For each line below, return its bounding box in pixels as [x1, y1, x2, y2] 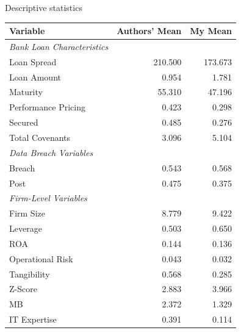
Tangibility [9, 267, 50, 280]
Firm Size [9, 207, 45, 220]
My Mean [190, 24, 232, 37]
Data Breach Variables [9, 146, 93, 159]
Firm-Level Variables [9, 192, 87, 204]
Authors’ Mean [117, 24, 182, 37]
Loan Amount [9, 70, 61, 83]
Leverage [9, 222, 42, 235]
